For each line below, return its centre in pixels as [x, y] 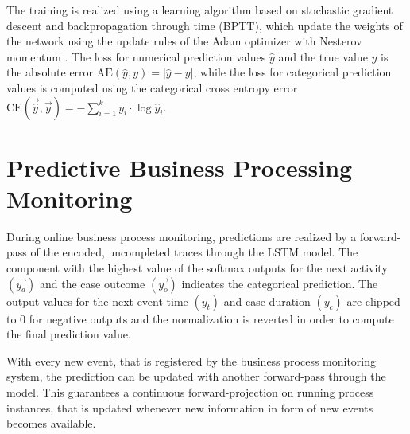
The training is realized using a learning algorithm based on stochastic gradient [200, 10]
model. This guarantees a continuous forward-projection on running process [190, 392]
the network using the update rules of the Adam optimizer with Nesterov [184, 41]
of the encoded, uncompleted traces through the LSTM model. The [194, 252]
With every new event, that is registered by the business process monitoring [191, 360]
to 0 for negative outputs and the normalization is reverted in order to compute [200, 318]
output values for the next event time [97, 301]
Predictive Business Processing [180, 167]
